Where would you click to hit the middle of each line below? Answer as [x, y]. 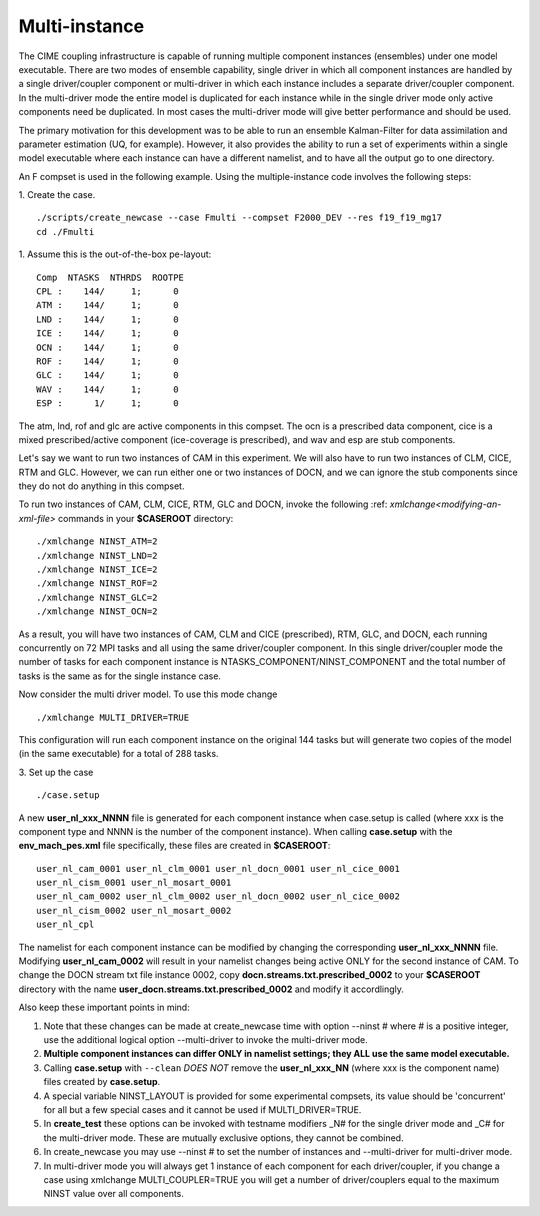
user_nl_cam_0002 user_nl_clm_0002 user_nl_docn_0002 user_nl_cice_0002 [218, 896]
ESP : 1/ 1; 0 [107, 403]
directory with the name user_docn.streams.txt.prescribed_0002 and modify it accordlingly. [211, 989]
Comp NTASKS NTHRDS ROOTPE [110, 277]
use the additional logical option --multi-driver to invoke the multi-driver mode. [206, 1039]
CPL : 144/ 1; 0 [107, 291]
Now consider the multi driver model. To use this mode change [148, 694]
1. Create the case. [57, 195]
